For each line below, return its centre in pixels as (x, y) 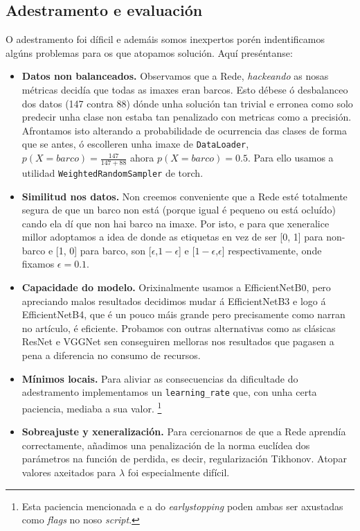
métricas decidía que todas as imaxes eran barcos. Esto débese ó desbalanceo (185, 89)
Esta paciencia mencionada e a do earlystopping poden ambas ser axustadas (182, 506)
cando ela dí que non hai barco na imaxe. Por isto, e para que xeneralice (175, 223)
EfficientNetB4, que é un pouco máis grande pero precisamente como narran (183, 314)
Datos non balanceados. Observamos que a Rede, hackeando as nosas (175, 76)
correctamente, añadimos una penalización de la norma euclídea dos (166, 445)
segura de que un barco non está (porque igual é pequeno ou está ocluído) (179, 210)
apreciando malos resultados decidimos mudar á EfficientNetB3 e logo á (174, 301)
